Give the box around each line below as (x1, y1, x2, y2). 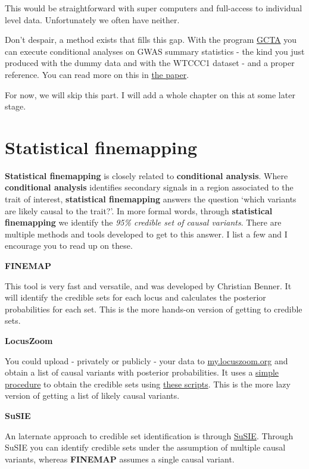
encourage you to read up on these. (5, 239, 133, 252)
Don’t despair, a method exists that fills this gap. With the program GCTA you (5, 33, 297, 46)
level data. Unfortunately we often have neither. (5, 13, 180, 26)
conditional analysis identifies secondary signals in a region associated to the (5, 181, 294, 193)
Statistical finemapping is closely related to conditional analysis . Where (5, 169, 288, 182)
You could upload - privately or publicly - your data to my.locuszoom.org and (5, 354, 288, 367)
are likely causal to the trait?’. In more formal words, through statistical (5, 204, 273, 217)
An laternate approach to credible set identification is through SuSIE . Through (5, 429, 294, 442)
